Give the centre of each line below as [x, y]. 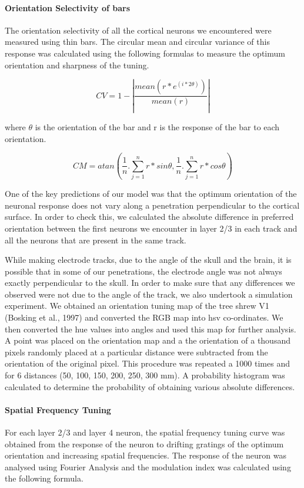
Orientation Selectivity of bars [68, 7]
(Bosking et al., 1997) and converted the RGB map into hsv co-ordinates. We [144, 317]
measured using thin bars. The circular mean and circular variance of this [137, 42]
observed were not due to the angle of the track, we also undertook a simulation [149, 294]
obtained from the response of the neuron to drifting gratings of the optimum [144, 444]
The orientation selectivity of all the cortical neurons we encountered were [138, 30]
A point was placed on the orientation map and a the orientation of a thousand [148, 340]
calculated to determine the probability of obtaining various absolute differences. [150, 386]
